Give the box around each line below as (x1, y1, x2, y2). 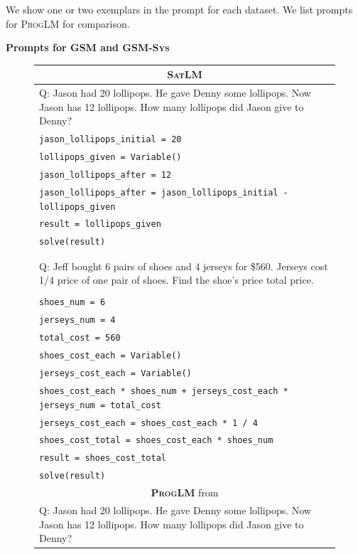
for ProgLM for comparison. (6, 16, 130, 31)
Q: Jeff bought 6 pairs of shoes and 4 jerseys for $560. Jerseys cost (39, 258, 328, 273)
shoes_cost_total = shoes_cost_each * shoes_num (39, 435, 273, 446)
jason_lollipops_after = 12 (39, 169, 172, 180)
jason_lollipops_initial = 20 (39, 134, 182, 145)
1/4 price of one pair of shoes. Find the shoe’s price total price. (39, 272, 314, 287)
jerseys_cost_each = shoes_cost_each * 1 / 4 (39, 417, 258, 428)
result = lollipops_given (39, 219, 161, 230)
